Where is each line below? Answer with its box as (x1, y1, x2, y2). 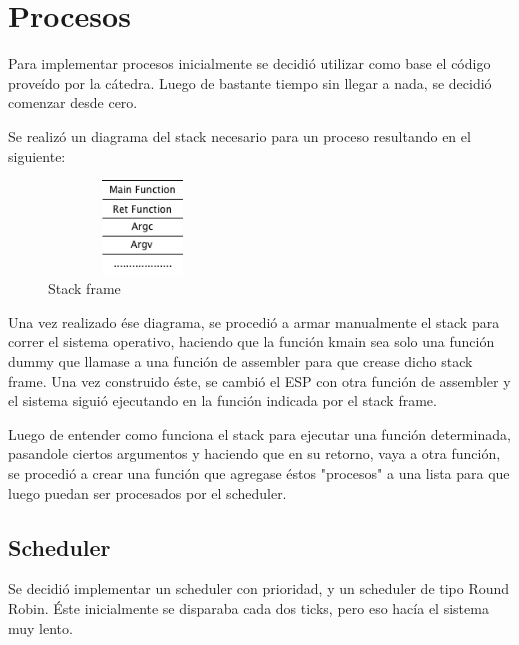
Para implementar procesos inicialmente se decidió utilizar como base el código (8, 53, 491, 74)
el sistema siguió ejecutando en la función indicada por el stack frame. (8, 390, 437, 411)
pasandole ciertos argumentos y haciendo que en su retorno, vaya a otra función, (8, 443, 501, 464)
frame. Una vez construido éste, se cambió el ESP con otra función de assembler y (8, 370, 511, 391)
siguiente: (8, 145, 66, 166)
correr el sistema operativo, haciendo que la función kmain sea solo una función (8, 331, 495, 352)
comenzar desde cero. (8, 92, 138, 113)
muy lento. (8, 617, 73, 638)
